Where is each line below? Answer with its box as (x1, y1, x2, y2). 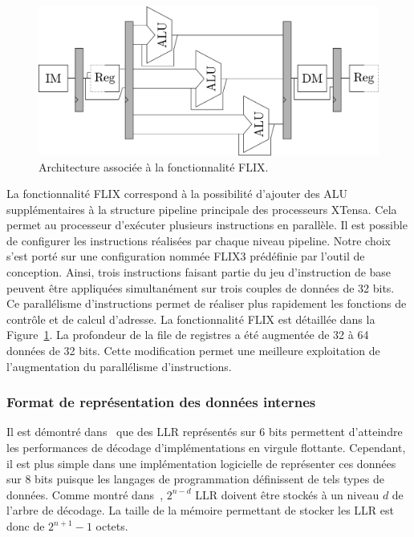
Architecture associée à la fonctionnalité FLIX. (39, 158, 269, 175)
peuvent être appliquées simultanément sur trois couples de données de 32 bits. (6, 279, 395, 296)
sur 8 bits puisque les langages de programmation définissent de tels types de (6, 470, 384, 487)
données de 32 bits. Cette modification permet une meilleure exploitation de (6, 342, 380, 359)
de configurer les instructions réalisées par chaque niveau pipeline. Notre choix (6, 232, 391, 248)
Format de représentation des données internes (6, 392, 316, 412)
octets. (95, 518, 128, 534)
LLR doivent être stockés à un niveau (195, 486, 379, 503)
